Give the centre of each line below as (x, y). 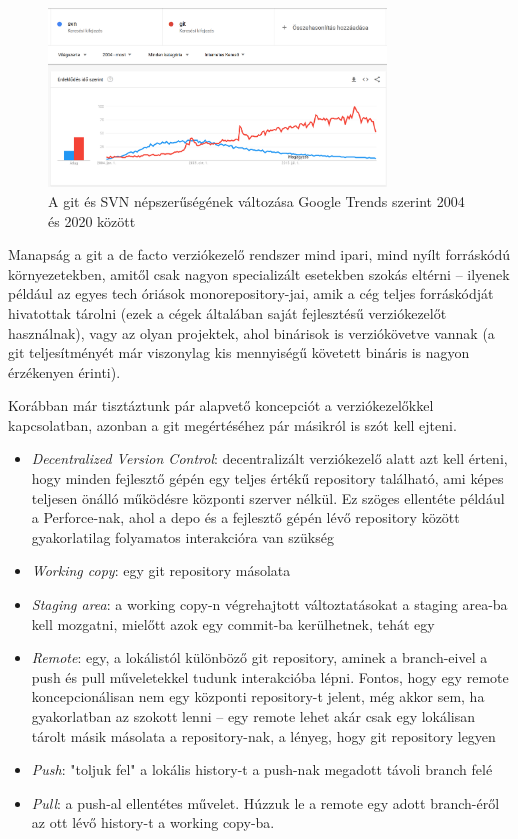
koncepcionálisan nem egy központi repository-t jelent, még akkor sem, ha (258, 696)
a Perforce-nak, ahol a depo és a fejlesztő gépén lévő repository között (245, 517)
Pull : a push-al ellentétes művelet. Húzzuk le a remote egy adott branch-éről (265, 802)
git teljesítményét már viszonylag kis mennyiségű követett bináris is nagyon (239, 352)
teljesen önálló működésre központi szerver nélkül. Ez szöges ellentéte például (268, 497)
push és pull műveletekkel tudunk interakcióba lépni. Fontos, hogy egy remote (270, 676)
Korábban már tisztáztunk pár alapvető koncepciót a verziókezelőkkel (221, 405)
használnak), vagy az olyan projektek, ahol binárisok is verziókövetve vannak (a (251, 332)
